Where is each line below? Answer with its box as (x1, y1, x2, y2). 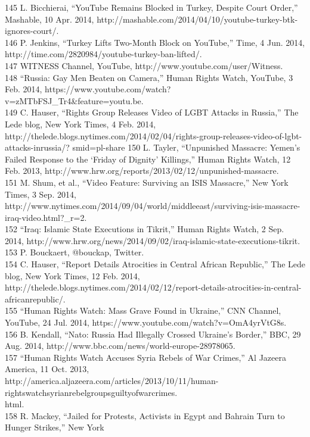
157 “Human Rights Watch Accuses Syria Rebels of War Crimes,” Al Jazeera (5, 351, 287, 363)
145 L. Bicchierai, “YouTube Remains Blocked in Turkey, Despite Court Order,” (5, 1, 298, 13)
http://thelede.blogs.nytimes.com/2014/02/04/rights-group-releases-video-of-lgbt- (5, 129, 302, 142)
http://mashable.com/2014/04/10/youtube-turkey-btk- (97, 13, 298, 25)
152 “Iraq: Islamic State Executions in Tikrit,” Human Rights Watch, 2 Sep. (5, 223, 284, 235)
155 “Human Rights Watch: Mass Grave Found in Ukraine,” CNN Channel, (5, 304, 281, 317)
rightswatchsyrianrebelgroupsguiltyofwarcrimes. (5, 386, 178, 398)
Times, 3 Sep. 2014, (5, 188, 76, 200)
